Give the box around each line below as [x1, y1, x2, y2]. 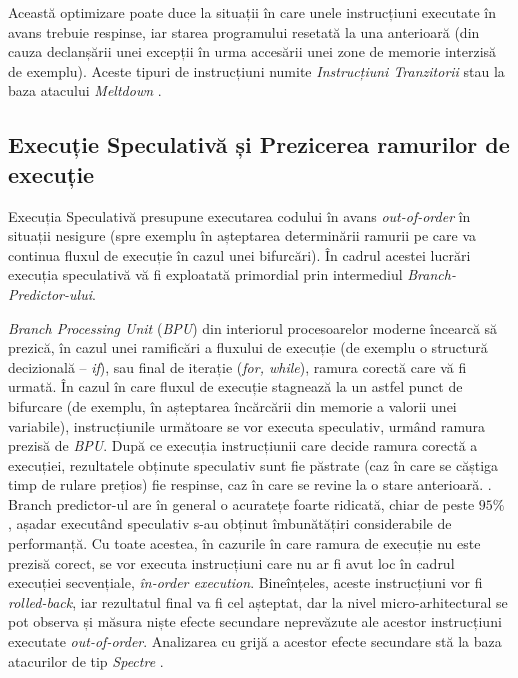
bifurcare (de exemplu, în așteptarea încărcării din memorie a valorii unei [8, 395, 457, 416]
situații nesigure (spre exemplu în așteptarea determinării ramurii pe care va [8, 225, 477, 246]
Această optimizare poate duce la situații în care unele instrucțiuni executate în [8, 2, 496, 22]
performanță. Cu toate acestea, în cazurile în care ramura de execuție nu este [8, 533, 481, 554]
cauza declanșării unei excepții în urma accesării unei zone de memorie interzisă [8, 41, 497, 62]
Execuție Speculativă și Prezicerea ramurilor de [8, 129, 510, 160]
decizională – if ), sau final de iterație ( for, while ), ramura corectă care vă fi [8, 356, 467, 377]
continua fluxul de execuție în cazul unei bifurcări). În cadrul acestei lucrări [8, 244, 471, 265]
